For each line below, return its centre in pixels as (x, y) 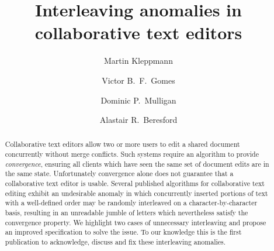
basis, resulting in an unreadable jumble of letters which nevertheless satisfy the (126, 213)
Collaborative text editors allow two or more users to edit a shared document (122, 144)
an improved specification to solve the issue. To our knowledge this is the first (123, 232)
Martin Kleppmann (138, 61)
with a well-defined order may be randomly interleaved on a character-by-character (131, 203)
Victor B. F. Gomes (138, 80)
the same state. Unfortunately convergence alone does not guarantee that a (119, 173)
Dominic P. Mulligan (138, 100)
